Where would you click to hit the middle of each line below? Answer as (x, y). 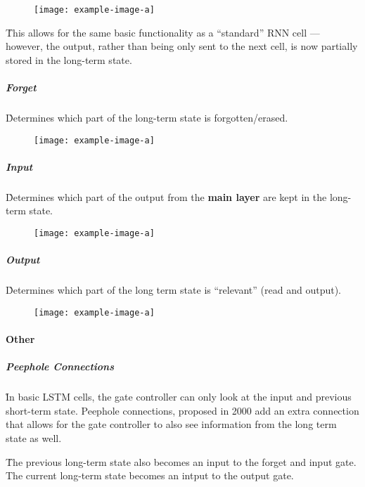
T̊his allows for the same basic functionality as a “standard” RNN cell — (163, 32)
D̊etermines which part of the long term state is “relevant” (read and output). (173, 290)
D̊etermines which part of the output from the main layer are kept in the (166, 196)
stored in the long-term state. (69, 59)
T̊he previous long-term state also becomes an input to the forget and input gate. (181, 461)
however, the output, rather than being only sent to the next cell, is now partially (182, 46)
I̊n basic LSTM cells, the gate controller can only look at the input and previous (179, 397)
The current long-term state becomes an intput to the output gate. (150, 475)
